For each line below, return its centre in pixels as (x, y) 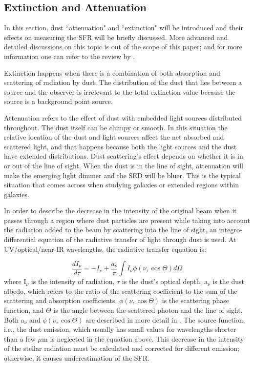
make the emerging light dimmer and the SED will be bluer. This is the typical (122, 175)
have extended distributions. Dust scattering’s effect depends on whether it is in (124, 156)
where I (15, 281)
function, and (24, 310)
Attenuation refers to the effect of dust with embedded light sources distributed (123, 117)
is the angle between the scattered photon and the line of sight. (148, 310)
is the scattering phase (195, 300)
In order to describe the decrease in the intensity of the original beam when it (120, 211)
